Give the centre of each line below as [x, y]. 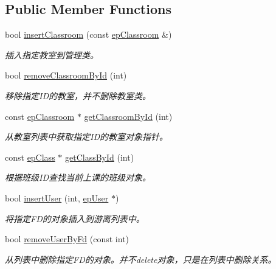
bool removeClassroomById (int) [66, 75]
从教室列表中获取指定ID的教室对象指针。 [86, 137]
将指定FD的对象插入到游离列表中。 [75, 218]
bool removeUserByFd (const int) [67, 239]
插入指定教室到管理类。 [52, 54]
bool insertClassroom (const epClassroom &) [88, 34]
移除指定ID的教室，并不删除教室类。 [78, 95]
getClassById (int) [100, 157]
